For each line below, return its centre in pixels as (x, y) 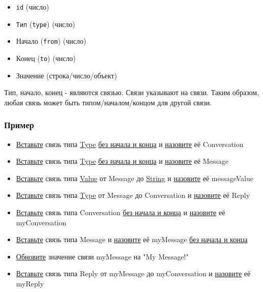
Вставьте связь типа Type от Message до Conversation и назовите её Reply (133, 195)
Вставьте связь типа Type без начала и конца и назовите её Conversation (130, 144)
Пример (19, 125)
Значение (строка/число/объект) (66, 75)
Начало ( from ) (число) (51, 41)
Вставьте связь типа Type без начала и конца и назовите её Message (122, 161)
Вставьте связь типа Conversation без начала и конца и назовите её (121, 212)
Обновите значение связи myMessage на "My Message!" (102, 256)
